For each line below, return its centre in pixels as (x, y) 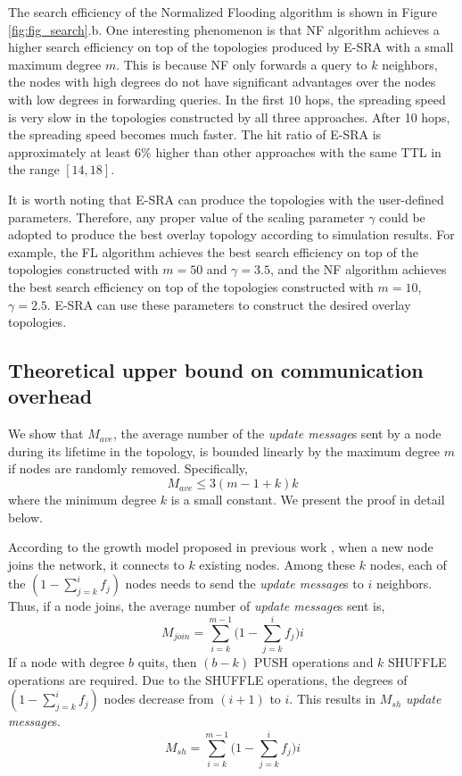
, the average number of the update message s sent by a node (277, 434)
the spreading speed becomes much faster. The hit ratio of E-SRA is (195, 134)
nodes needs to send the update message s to (244, 584)
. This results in (333, 699)
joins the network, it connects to (96, 564)
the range (34, 169)
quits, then (167, 662)
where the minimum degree (82, 500)
